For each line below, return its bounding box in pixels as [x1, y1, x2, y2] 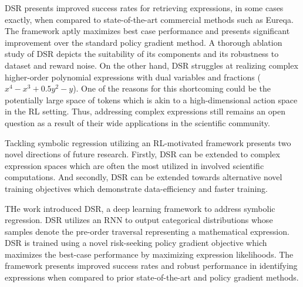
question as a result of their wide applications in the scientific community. [5, 116, 270, 129]
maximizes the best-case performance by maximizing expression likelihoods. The [5, 248, 294, 260]
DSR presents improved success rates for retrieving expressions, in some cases [5, 2, 284, 13]
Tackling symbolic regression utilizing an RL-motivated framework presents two [5, 136, 291, 148]
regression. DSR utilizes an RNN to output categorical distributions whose [5, 214, 273, 226]
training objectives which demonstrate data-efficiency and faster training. [5, 182, 268, 194]
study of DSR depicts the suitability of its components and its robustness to [5, 48, 279, 60]
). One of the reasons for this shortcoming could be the [73, 82, 271, 94]
